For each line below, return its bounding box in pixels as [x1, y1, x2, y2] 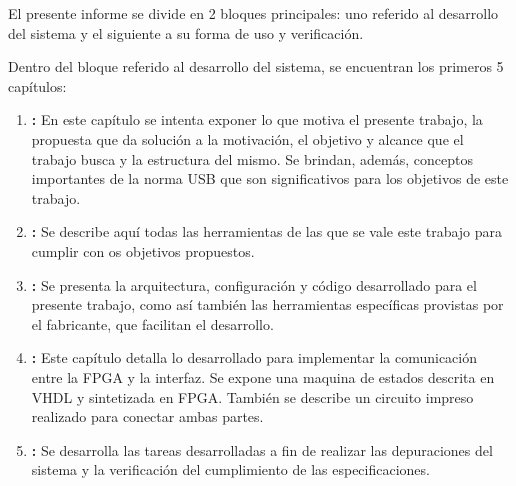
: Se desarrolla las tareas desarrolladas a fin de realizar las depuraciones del [31, 439, 493, 460]
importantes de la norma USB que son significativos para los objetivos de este [31, 168, 509, 189]
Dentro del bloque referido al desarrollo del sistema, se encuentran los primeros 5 [8, 56, 504, 77]
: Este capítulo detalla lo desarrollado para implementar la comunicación [31, 347, 477, 368]
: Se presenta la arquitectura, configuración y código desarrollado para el [31, 274, 477, 295]
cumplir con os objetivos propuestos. [31, 240, 255, 261]
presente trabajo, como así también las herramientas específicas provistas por [31, 294, 504, 315]
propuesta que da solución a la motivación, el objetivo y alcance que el [31, 128, 464, 149]
